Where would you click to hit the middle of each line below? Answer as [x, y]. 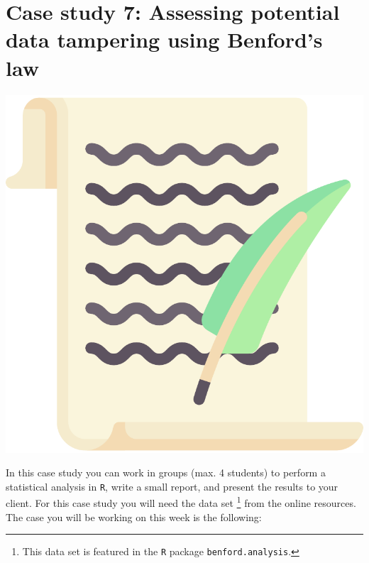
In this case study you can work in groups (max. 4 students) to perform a [166, 472]
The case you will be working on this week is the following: [134, 516]
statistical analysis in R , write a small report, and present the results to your [172, 486]
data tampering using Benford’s [164, 39]
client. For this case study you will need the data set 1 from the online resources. [181, 502]
